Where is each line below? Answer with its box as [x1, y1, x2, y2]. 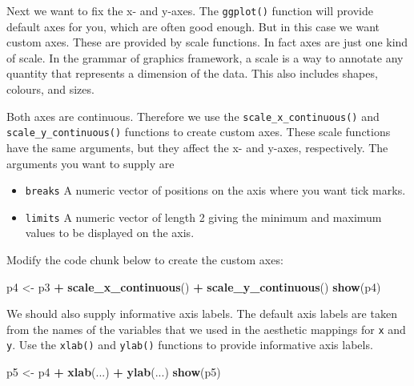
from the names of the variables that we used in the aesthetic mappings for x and [6, 320, 406, 337]
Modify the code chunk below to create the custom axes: [6, 251, 283, 268]
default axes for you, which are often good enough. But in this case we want [6, 18, 380, 34]
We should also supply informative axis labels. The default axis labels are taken [6, 305, 397, 322]
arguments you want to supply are [6, 155, 175, 171]
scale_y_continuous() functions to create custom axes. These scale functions [6, 123, 391, 140]
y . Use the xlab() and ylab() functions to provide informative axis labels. [6, 336, 373, 353]
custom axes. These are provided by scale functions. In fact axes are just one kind [6, 34, 408, 50]
